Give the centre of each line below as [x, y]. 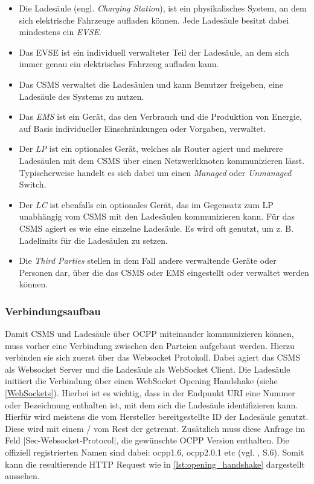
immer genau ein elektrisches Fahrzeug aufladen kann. [119, 64]
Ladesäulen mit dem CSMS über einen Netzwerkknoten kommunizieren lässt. [162, 160]
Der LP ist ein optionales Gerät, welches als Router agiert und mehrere [151, 149]
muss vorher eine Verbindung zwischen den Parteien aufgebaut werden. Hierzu [150, 345]
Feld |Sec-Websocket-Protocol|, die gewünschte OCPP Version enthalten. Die [147, 440]
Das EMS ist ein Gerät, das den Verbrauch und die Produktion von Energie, [160, 116]
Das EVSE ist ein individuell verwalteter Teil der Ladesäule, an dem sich [154, 52]
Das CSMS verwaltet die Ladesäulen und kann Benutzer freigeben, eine [151, 84]
